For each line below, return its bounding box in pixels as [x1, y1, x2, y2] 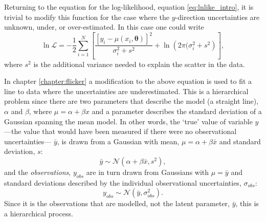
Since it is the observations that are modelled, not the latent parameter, [4, 198, 230, 209]
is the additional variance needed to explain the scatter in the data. [33, 58, 245, 69]
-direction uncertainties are [175, 11, 260, 22]
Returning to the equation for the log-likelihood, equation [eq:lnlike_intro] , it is [4, 2, 254, 12]
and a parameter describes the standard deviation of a [92, 106, 262, 117]
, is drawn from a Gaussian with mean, [57, 136, 180, 146]
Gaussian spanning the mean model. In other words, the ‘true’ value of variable [4, 116, 253, 126]
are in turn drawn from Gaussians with [86, 167, 209, 177]
